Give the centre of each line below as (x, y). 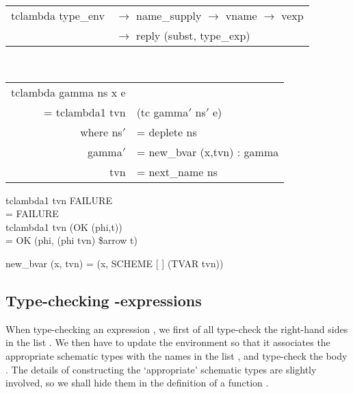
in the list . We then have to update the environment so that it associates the (168, 342)
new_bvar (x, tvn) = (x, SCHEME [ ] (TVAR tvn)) (115, 263)
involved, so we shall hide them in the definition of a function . (137, 383)
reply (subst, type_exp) (193, 35)
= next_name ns (177, 171)
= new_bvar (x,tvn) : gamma (208, 151)
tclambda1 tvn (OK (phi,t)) (64, 226)
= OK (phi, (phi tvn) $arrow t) (72, 240)
